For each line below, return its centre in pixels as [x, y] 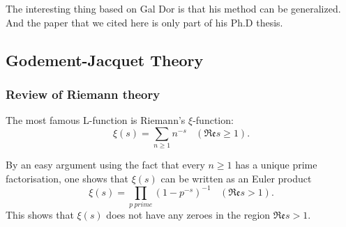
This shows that [40, 215]
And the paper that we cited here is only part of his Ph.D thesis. [144, 22]
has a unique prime [276, 165]
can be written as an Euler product [236, 178]
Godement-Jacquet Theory [105, 60]
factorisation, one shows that [67, 178]
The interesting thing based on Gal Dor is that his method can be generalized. [173, 8]
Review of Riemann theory [83, 94]
